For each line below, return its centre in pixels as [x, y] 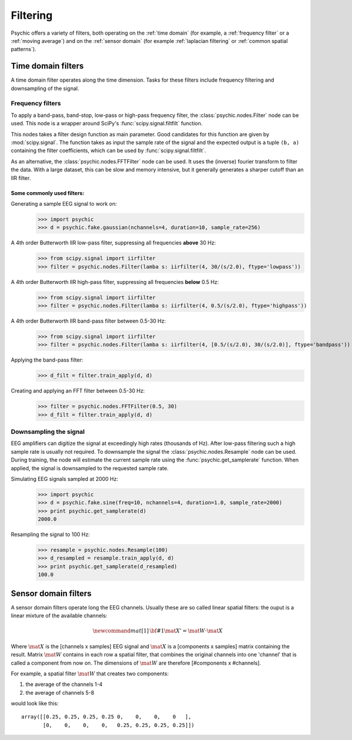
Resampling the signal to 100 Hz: [50, 534]
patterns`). [23, 49]
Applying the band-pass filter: [47, 360]
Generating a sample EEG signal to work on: [64, 203]
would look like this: [35, 704]
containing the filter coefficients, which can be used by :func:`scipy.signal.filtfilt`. [109, 150]
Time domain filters [48, 66]
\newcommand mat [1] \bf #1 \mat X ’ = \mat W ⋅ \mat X [158, 631]
